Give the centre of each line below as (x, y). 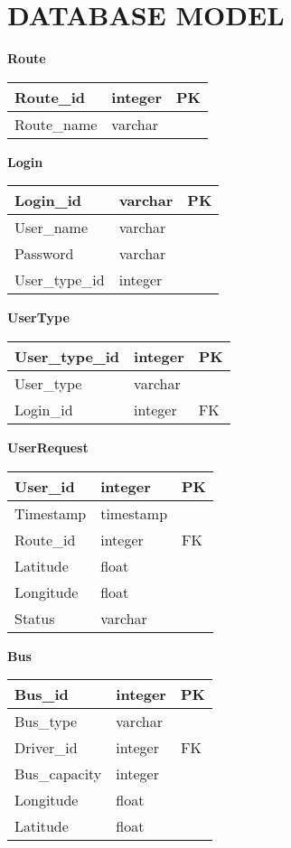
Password (44, 254)
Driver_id (46, 748)
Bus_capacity (58, 774)
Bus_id (42, 694)
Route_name (56, 124)
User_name (52, 228)
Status (35, 618)
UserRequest (48, 447)
